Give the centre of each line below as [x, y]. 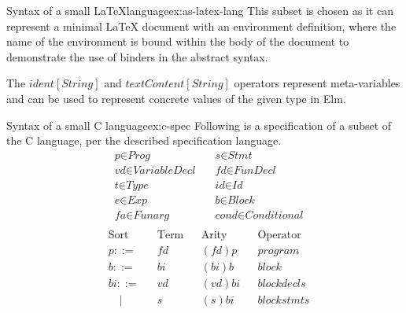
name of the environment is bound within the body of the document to [178, 41]
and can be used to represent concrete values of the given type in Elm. [176, 98]
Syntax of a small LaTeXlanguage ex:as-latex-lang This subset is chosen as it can [200, 10]
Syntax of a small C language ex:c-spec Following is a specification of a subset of [199, 125]
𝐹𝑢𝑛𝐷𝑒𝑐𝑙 [255, 170]
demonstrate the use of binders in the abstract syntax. [137, 56]
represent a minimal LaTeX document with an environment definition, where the [201, 26]
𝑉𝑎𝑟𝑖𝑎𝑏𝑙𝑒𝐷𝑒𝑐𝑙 [164, 170]
